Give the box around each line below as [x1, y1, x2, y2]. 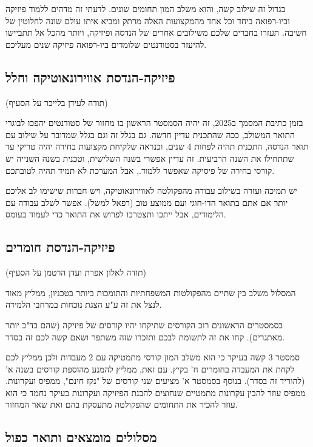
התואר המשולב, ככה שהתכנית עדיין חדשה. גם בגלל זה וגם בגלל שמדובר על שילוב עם [5, 128, 295, 141]
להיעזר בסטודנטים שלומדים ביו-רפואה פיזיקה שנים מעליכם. [5, 38, 207, 50]
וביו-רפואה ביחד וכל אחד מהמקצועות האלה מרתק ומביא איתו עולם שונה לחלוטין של [5, 14, 290, 27]
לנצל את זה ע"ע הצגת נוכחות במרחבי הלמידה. [5, 298, 162, 311]
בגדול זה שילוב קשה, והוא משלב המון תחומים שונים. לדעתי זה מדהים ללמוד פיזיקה [5, 2, 286, 15]
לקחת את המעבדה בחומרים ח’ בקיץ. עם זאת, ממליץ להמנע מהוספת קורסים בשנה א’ [5, 362, 295, 375]
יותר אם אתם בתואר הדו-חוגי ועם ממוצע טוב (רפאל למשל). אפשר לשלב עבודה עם [5, 196, 288, 208]
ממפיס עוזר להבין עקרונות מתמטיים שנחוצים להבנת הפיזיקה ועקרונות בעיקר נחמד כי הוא [5, 386, 306, 399]
